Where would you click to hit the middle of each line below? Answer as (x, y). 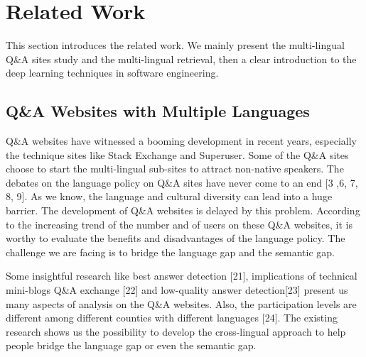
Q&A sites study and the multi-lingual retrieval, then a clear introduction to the (181, 59)
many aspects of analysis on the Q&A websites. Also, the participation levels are (181, 303)
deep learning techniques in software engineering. (112, 73)
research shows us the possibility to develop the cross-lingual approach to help (176, 331)
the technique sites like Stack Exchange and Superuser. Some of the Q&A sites (177, 154)
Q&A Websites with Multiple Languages (158, 111)
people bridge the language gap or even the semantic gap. (131, 345)
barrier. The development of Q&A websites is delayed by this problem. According (183, 210)
